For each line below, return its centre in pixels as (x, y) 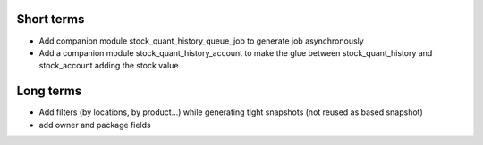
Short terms (51, 19)
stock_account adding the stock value (109, 66)
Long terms (49, 91)
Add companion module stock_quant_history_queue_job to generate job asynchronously (201, 41)
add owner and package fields (95, 125)
